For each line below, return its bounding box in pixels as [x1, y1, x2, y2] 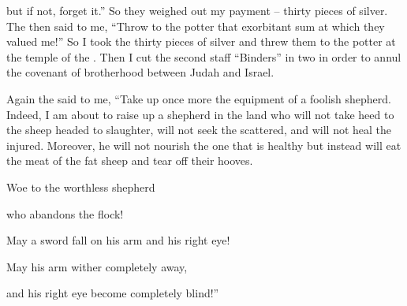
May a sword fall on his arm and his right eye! [6, 232, 230, 248]
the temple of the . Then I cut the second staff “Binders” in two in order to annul [6, 48, 401, 65]
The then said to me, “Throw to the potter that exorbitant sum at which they [6, 17, 385, 34]
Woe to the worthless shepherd [6, 178, 155, 195]
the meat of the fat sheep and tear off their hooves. [6, 152, 253, 169]
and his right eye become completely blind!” [6, 285, 219, 301]
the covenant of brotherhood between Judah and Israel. [6, 64, 274, 80]
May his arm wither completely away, [6, 258, 188, 274]
